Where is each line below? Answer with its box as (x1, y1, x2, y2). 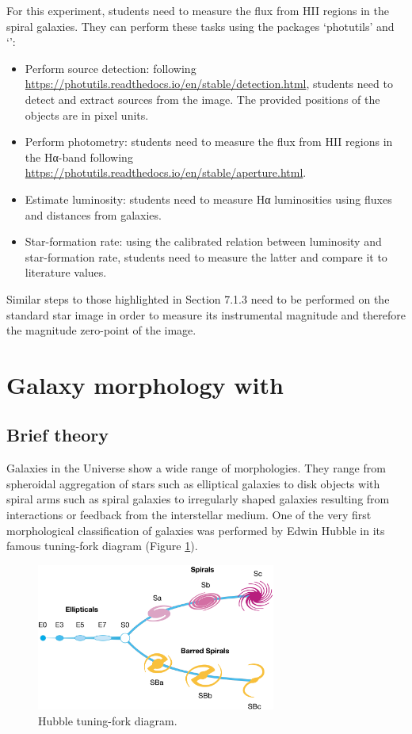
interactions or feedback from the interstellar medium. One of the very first (6, 507, 372, 523)
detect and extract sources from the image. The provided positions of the (25, 90, 380, 107)
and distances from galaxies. (25, 206, 162, 223)
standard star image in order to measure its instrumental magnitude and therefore (6, 306, 406, 323)
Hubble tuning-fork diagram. (38, 712, 177, 728)
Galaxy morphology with (6, 368, 284, 400)
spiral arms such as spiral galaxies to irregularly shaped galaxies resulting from (6, 491, 390, 507)
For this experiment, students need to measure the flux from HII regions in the (6, 2, 389, 18)
